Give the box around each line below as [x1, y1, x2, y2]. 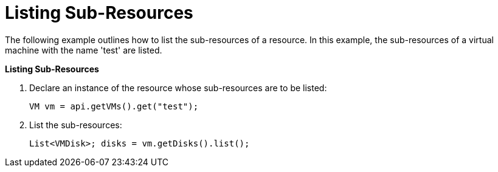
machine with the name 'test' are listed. [5, 44, 162, 55]
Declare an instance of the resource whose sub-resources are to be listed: [29, 82, 327, 93]
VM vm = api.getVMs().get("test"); [29, 101, 199, 111]
